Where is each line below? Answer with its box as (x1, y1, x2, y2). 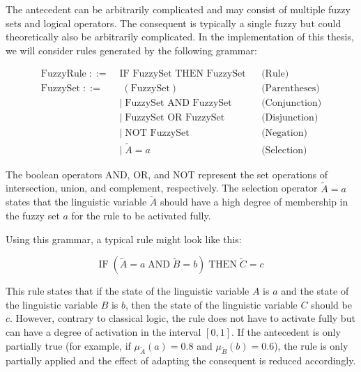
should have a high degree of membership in (160, 194, 348, 209)
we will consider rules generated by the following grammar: (6, 42, 257, 57)
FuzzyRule (40, 69, 86, 79)
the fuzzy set (6, 208, 60, 222)
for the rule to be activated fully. (71, 208, 211, 222)
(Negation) (261, 127, 307, 138)
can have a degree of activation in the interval (6, 324, 201, 339)
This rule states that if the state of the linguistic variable (6, 284, 249, 298)
